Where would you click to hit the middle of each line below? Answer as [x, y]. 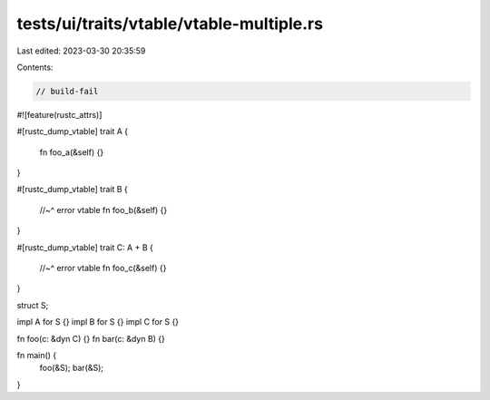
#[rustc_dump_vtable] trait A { [73, 132]
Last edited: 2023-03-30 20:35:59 [81, 51]
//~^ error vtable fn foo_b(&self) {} [103, 210]
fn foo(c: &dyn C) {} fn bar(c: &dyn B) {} [91, 338]
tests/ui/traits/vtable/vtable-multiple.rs [170, 24]
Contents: [35, 67]
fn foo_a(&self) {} [72, 152]
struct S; [33, 305]
